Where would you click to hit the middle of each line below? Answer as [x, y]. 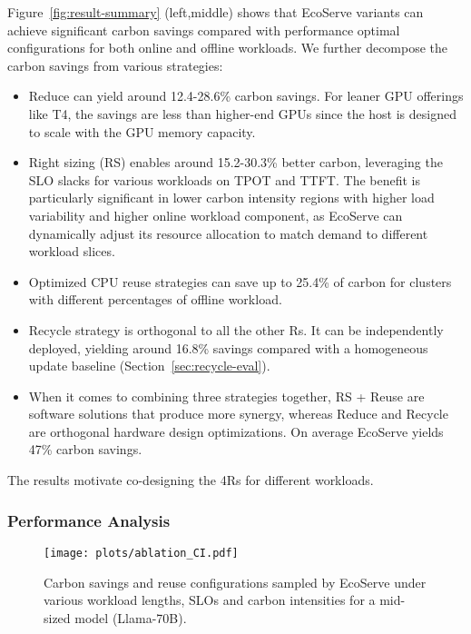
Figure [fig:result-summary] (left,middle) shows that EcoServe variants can [216, 12]
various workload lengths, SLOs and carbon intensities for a [210, 600]
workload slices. [72, 251]
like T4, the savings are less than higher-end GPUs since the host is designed [242, 113]
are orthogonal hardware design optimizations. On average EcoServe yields [236, 431]
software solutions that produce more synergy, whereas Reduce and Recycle [238, 414]
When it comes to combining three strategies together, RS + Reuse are [226, 396]
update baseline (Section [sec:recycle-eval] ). [149, 366]
